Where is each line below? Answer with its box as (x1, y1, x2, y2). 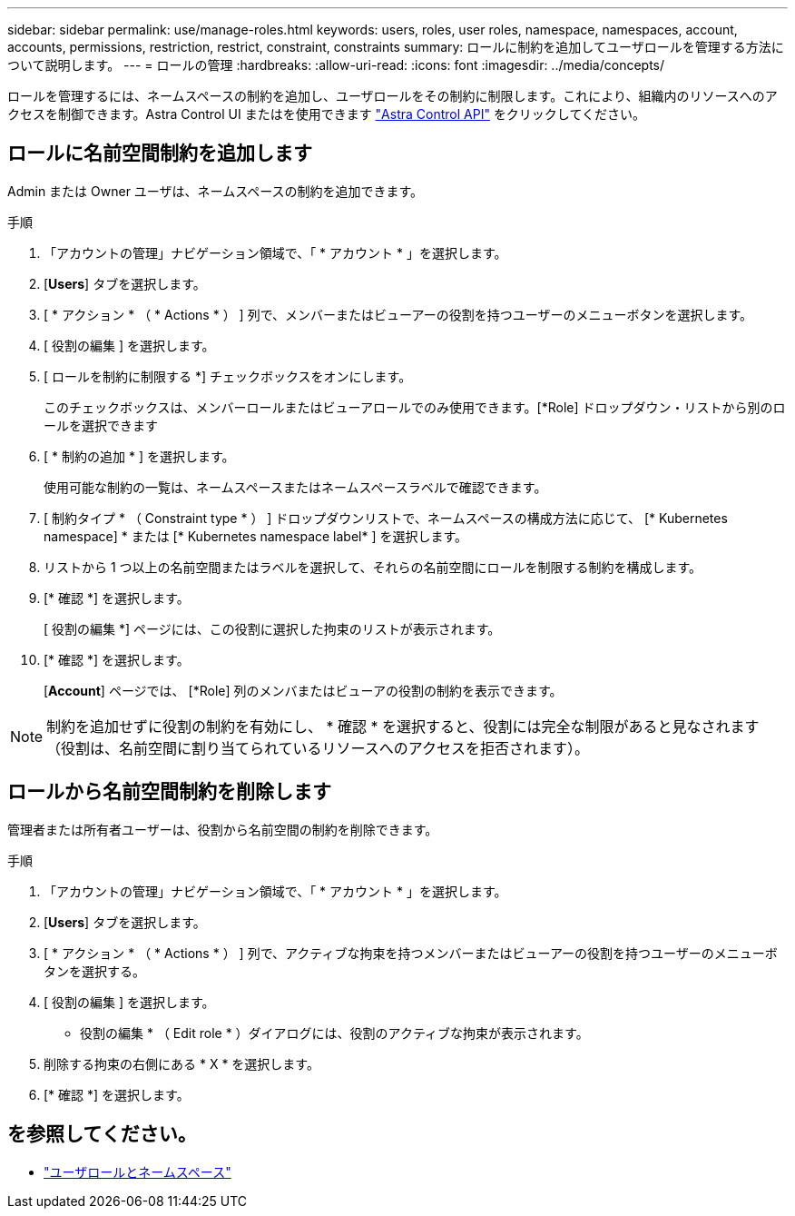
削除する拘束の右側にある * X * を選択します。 (44, 1055, 319, 1072)
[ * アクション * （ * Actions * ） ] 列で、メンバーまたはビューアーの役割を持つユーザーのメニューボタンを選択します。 (44, 306, 752, 322)
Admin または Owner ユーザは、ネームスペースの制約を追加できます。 (7, 183, 424, 199)
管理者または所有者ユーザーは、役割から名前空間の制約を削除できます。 (7, 821, 438, 837)
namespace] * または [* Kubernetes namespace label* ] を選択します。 (44, 528, 468, 544)
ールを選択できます (44, 417, 158, 433)
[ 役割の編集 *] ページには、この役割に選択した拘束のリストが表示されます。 (44, 620, 501, 637)
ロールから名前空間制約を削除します (7, 780, 331, 804)
